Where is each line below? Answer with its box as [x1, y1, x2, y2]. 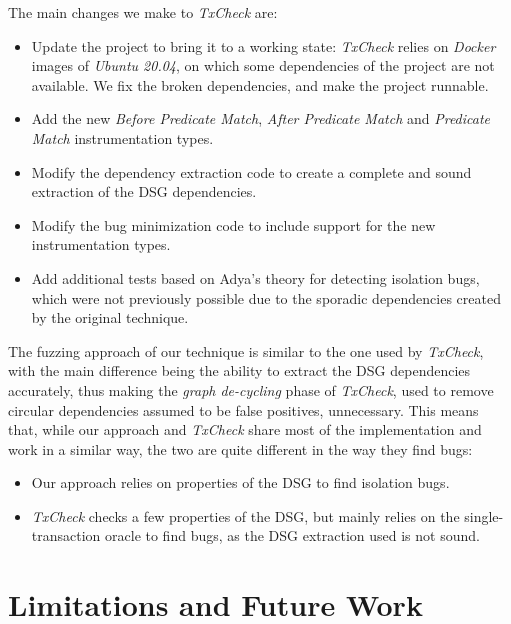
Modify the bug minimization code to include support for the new [31, 214, 436, 235]
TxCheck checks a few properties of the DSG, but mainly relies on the [31, 505, 460, 526]
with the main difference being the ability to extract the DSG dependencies [8, 360, 471, 381]
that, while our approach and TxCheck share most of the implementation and [8, 419, 482, 440]
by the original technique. [31, 307, 189, 328]
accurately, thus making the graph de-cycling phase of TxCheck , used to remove [8, 379, 494, 400]
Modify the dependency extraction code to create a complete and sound [31, 161, 472, 182]
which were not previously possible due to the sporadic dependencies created [31, 287, 501, 308]
